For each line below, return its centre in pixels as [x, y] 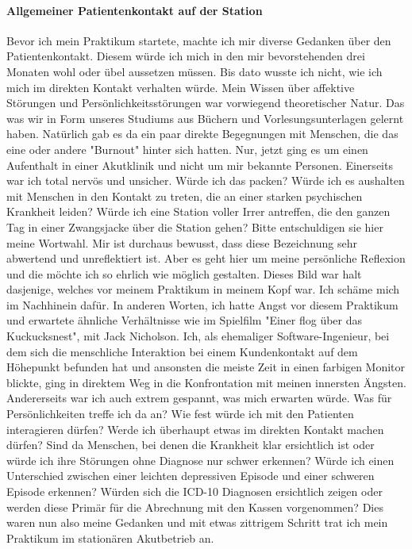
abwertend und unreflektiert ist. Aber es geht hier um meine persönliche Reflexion [206, 258]
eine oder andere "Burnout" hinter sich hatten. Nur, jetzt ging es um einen [187, 149]
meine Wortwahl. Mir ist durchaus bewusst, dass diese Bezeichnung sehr [182, 242]
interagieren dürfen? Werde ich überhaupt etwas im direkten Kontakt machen [195, 429]
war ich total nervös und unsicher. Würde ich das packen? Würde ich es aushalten [206, 180]
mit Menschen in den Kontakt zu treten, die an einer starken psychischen [185, 196]
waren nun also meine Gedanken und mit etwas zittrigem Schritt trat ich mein [197, 522]
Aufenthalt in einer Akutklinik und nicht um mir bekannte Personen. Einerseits [200, 165]
